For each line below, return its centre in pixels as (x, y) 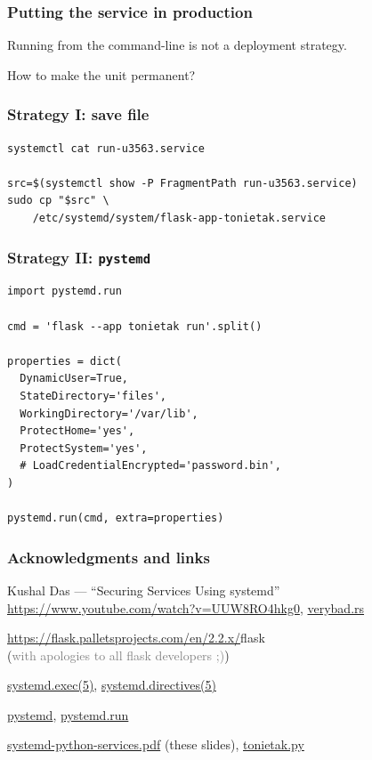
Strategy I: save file (78, 114)
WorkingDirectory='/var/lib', (109, 413)
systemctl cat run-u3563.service (106, 148)
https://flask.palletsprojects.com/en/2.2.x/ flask (136, 638)
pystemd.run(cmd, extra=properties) (116, 518)
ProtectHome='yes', (77, 431)
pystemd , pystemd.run (68, 714)
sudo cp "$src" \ (58, 201)
